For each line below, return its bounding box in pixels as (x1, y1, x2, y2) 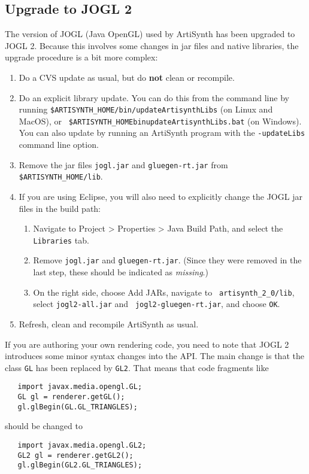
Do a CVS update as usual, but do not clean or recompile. (19, 71, 235, 83)
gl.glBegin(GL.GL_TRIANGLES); (17, 402, 138, 411)
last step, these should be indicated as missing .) (33, 266, 208, 278)
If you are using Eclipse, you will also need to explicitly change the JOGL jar (19, 190, 302, 203)
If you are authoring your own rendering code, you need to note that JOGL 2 (5, 338, 289, 350)
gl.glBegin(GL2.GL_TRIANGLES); (17, 461, 143, 470)
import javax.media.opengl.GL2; (17, 441, 147, 450)
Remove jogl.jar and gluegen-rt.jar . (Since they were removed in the (33, 254, 302, 266)
